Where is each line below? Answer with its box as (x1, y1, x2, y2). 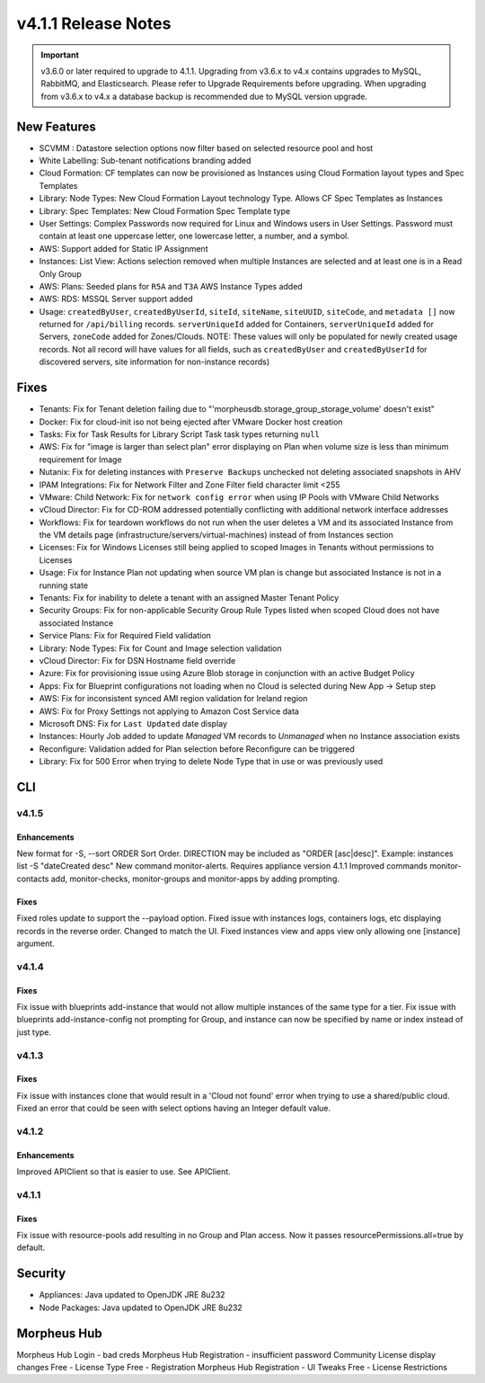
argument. (16, 938, 56, 949)
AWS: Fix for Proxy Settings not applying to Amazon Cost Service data (39, 706, 300, 717)
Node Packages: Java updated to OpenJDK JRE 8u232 (39, 1302, 242, 1313)
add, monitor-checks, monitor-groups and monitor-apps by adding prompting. (50, 873, 340, 884)
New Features (16, 119, 96, 134)
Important (40, 49, 80, 60)
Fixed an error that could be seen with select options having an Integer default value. (16, 1102, 331, 1114)
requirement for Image (39, 454, 122, 465)
